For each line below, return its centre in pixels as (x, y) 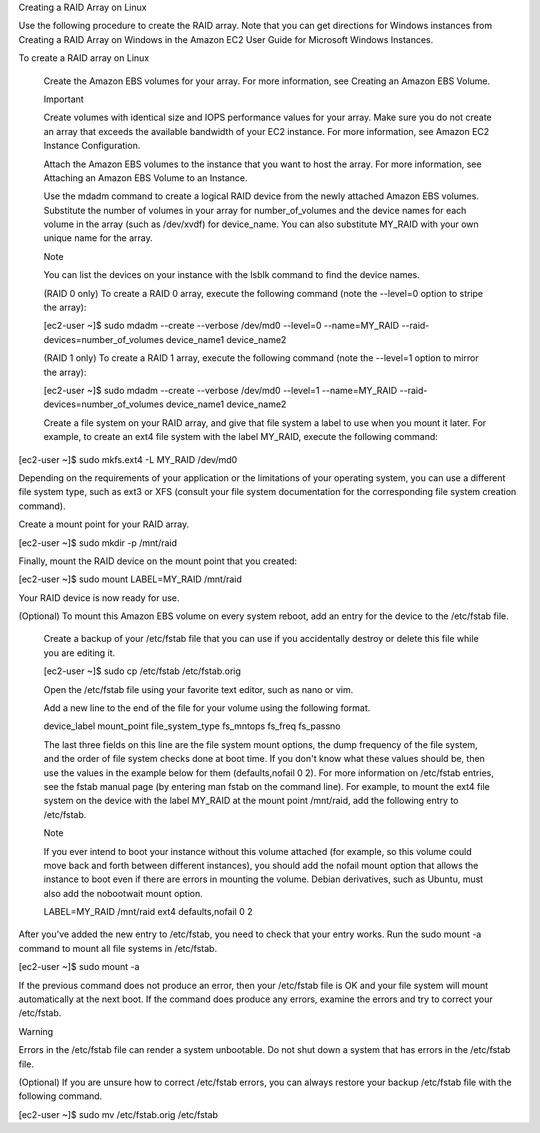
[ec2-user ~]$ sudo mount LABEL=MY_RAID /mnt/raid (130, 579)
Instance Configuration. (92, 146)
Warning (36, 1031)
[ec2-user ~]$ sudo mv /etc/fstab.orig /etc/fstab (118, 1114)
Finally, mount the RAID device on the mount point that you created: (158, 561)
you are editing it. (79, 652)
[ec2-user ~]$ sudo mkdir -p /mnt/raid (98, 542)
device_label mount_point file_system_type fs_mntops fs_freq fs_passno (192, 726)
